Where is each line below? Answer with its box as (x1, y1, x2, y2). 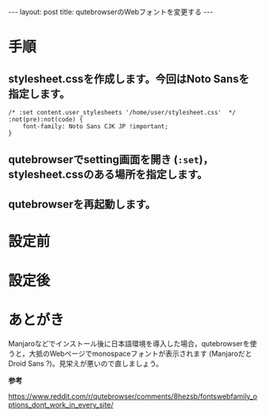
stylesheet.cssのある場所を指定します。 (8, 168, 208, 181)
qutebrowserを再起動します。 (8, 197, 156, 211)
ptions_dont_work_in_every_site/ (8, 400, 114, 410)
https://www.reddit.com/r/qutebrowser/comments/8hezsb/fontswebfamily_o (8, 392, 258, 401)
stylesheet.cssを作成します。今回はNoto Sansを (8, 72, 250, 85)
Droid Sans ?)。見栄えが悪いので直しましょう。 (8, 359, 164, 368)
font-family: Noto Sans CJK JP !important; (22, 123, 169, 131)
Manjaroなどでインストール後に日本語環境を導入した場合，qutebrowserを (8, 339, 250, 349)
